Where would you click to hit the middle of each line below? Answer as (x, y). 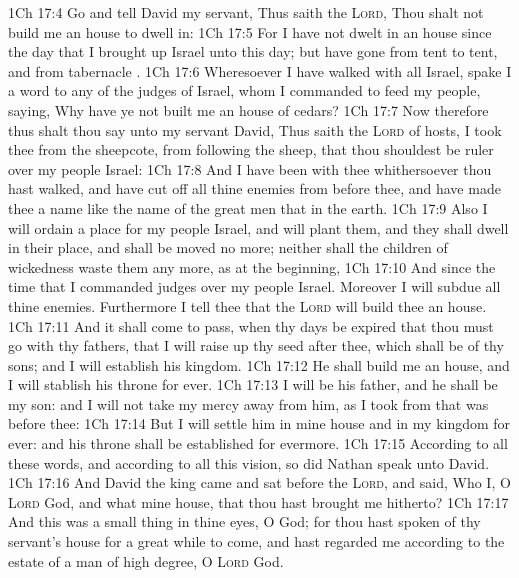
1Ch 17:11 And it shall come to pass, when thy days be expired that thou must (251, 325)
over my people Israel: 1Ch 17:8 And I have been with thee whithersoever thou (250, 168)
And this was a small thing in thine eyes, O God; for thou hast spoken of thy (244, 521)
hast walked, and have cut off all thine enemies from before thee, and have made (254, 188)
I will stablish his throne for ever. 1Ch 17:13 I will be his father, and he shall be (253, 384)
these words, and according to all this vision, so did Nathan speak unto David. (249, 462)
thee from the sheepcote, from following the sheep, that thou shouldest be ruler (251, 149)
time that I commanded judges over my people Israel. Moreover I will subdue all (254, 286)
